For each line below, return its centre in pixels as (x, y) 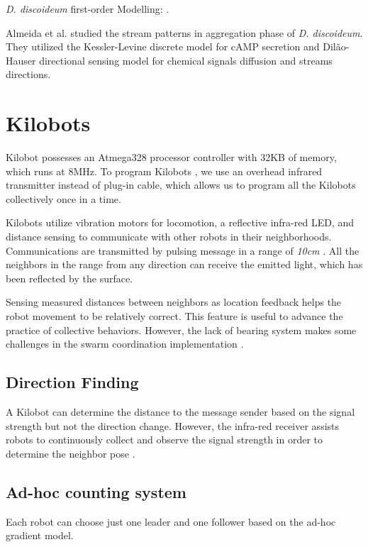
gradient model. (40, 535)
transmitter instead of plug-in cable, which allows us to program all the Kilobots (181, 185)
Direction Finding (72, 382)
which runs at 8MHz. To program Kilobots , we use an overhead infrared (164, 171)
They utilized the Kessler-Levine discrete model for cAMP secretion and (163, 46)
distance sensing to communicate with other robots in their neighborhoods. (169, 237)
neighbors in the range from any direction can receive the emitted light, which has (184, 264)
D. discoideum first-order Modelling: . (88, 9)
